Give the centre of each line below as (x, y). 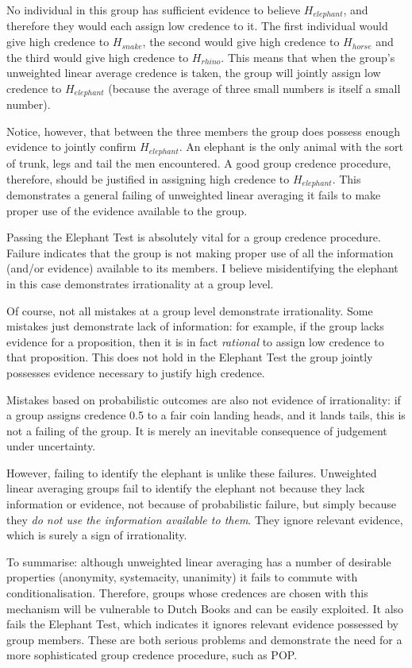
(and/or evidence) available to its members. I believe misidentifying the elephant (202, 268)
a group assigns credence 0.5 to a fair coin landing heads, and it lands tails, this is (206, 415)
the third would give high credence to (98, 57)
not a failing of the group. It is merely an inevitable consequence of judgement (197, 430)
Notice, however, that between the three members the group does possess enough (203, 131)
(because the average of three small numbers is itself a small (254, 88)
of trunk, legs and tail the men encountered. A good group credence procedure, (199, 162)
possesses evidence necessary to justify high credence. (136, 372)
